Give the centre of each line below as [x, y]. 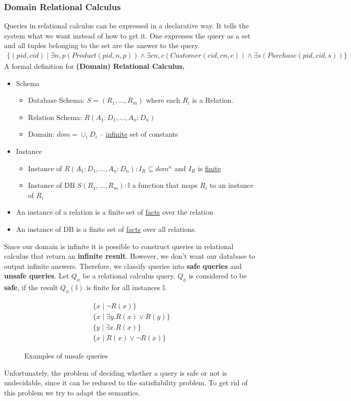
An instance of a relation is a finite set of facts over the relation [115, 212]
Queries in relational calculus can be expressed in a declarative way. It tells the [126, 26]
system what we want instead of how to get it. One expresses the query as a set [127, 35]
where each [163, 100]
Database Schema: [56, 100]
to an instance [232, 185]
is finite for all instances [123, 287]
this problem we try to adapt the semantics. [72, 392]
